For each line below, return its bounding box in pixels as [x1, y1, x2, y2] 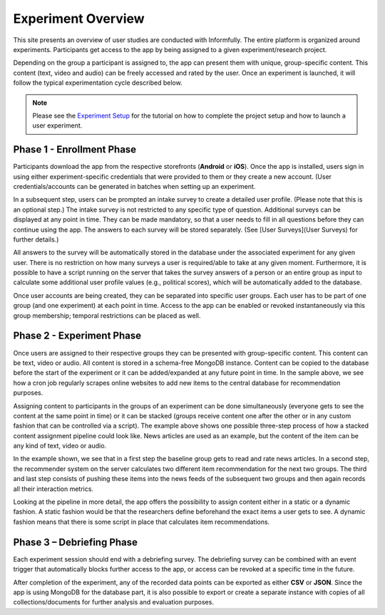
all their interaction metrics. [13, 485, 94, 493]
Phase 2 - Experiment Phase [13, 330, 142, 342]
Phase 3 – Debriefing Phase [13, 536, 138, 548]
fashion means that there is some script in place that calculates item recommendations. [13, 517, 270, 526]
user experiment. [32, 121, 83, 130]
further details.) [13, 235, 59, 244]
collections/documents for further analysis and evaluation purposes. [13, 598, 214, 606]
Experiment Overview [13, 11, 145, 26]
